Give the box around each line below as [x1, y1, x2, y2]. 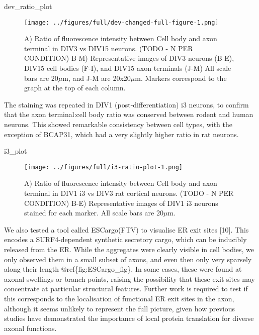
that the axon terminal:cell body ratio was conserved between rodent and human [4, 109, 253, 120]
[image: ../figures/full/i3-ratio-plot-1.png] [24, 163, 183, 171]
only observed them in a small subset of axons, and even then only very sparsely [4, 254, 252, 264]
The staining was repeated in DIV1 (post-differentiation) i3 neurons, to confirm [4, 99, 249, 109]
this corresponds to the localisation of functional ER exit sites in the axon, [4, 293, 234, 303]
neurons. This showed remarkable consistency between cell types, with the [4, 119, 232, 129]
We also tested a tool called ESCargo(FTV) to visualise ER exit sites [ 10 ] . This [4, 224, 249, 235]
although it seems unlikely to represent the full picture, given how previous [4, 303, 235, 313]
